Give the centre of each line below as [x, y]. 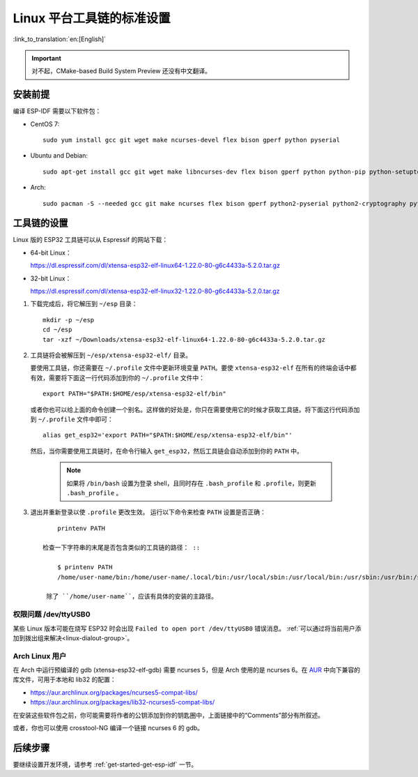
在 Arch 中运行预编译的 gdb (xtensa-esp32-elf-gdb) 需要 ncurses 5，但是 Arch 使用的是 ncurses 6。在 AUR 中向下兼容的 [186, 670]
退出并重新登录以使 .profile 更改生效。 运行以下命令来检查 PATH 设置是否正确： [148, 512]
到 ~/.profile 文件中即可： [72, 419]
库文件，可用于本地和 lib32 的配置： [64, 679]
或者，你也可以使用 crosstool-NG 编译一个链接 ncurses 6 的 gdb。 [108, 728]
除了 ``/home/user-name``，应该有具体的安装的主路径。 [132, 597]
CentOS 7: [45, 124]
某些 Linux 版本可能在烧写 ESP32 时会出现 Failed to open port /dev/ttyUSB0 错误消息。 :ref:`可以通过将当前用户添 [187, 628]
